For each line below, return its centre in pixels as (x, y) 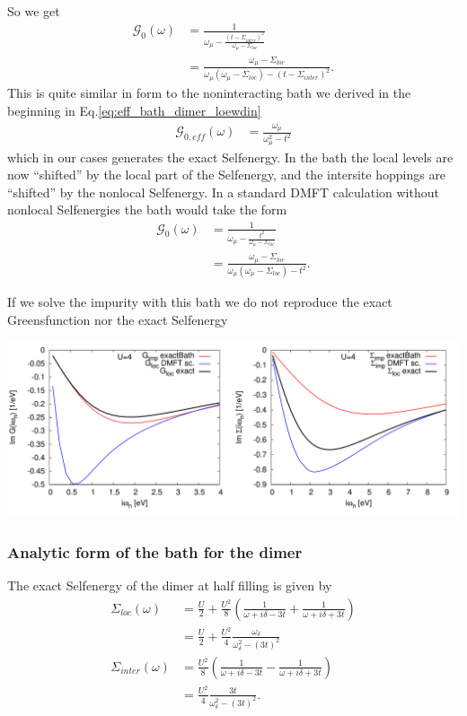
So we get (34, 11)
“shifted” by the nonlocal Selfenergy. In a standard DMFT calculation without (223, 192)
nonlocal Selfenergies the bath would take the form (147, 210)
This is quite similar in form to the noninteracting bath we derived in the (209, 93)
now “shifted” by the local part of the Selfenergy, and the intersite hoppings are (227, 175)
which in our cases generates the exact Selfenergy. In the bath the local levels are (230, 157)
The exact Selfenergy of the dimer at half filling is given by (170, 585)
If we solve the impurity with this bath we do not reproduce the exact (200, 302)
